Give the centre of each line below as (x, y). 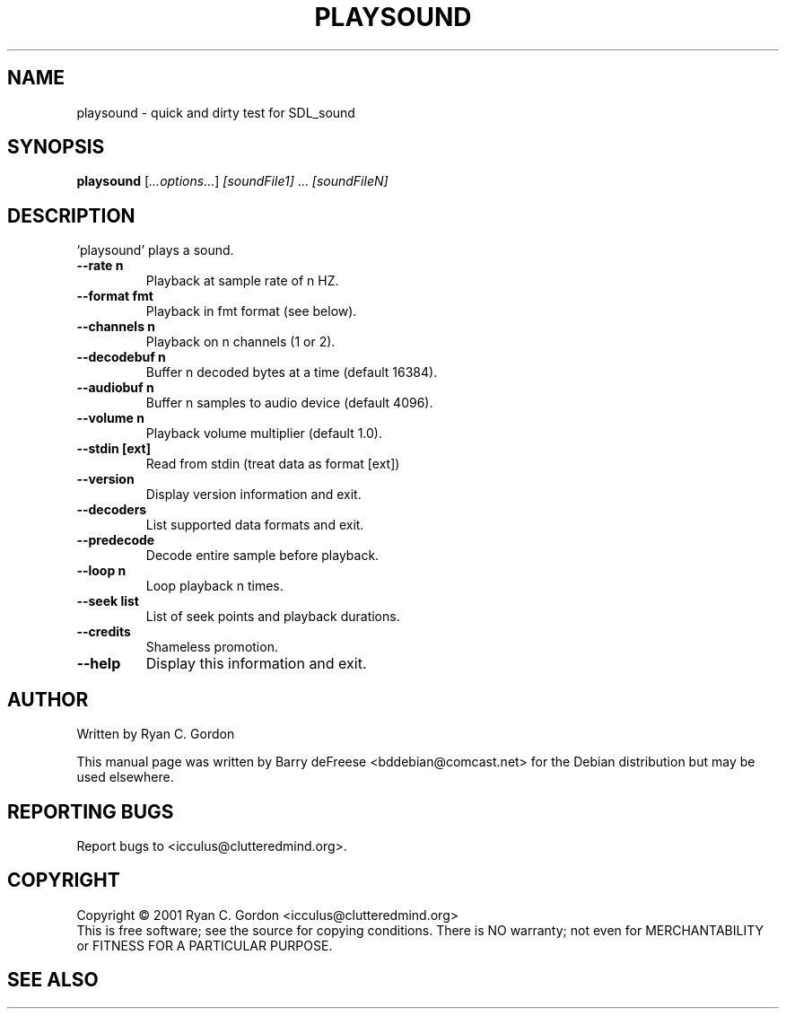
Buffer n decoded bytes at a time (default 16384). (292, 372)
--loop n (101, 571)
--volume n (110, 418)
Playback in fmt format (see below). (251, 311)
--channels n (116, 327)
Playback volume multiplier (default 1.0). (264, 434)
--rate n (100, 266)
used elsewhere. (125, 777)
